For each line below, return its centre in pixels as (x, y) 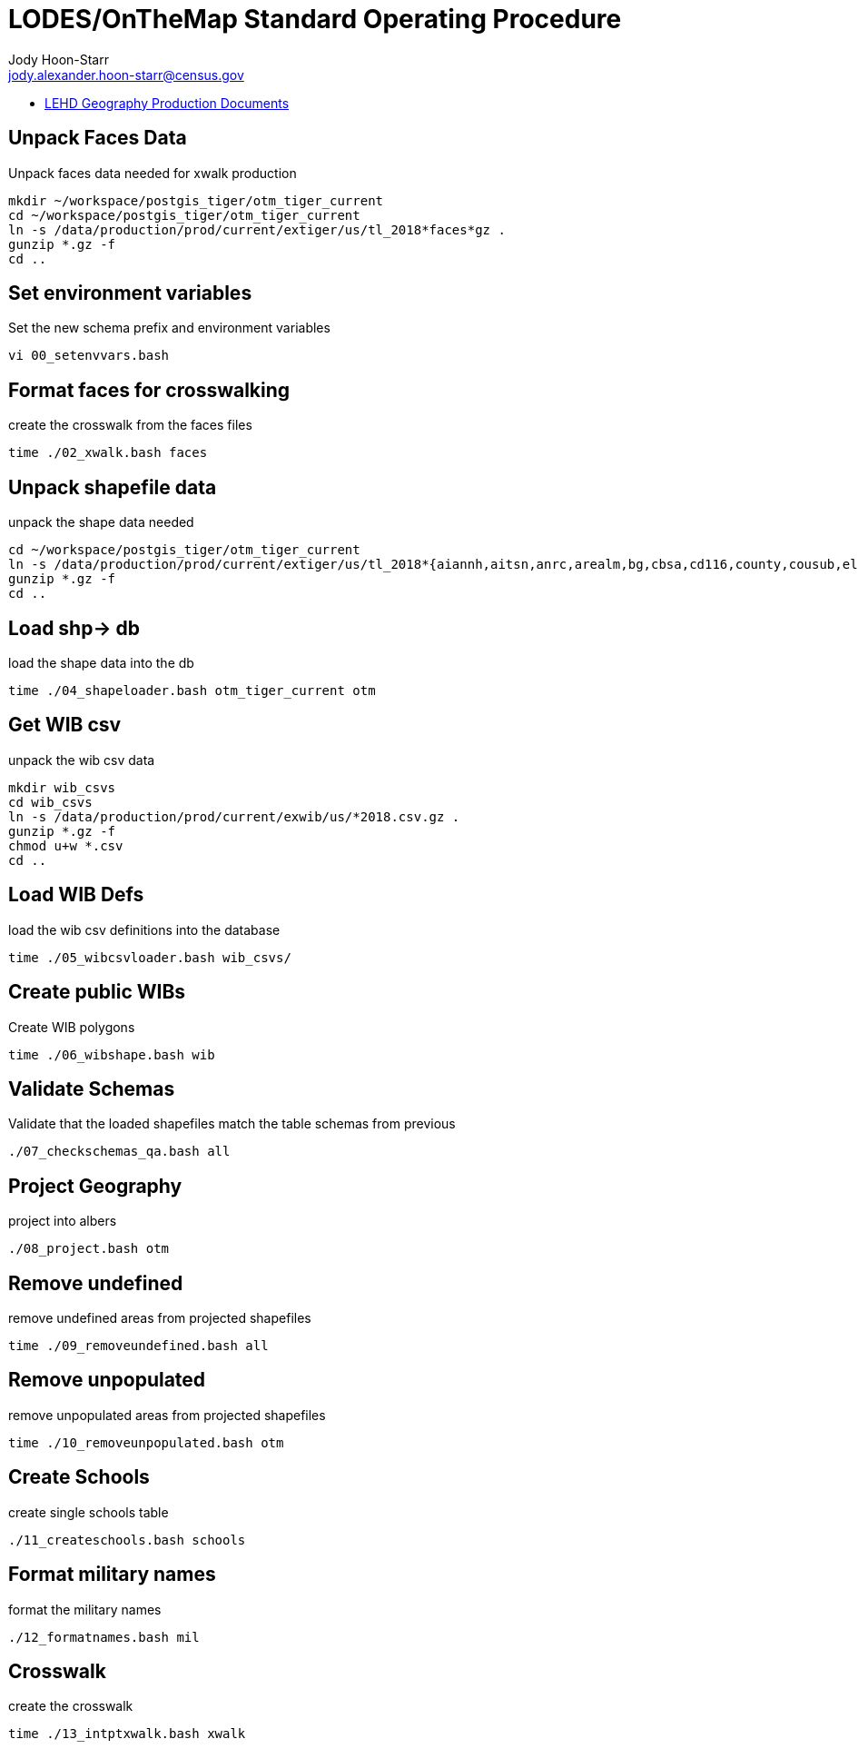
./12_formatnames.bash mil (104, 1637)
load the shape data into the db (101, 662)
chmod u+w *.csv (66, 845)
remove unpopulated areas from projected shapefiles (167, 1415)
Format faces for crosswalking (149, 390)
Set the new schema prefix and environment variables (169, 328)
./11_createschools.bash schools (127, 1540)
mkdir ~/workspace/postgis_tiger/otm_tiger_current (196, 200)
